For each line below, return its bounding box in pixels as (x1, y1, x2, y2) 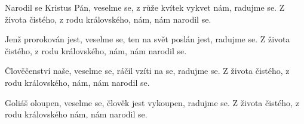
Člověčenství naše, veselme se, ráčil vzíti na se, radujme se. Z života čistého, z (5, 64, 290, 77)
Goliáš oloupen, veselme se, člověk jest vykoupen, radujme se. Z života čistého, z (5, 96, 299, 108)
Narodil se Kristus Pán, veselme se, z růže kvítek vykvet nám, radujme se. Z (5, 1, 285, 13)
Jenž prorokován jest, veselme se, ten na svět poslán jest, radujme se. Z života (5, 33, 290, 45)
